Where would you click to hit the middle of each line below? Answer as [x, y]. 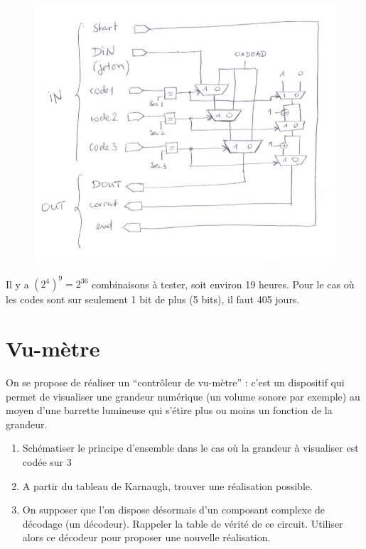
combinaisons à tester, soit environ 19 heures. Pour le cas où [223, 284]
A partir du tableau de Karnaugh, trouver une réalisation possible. [167, 485]
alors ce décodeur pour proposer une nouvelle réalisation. [146, 537]
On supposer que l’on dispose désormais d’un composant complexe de [174, 510]
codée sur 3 [47, 462]
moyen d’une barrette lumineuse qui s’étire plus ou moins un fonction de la [169, 410]
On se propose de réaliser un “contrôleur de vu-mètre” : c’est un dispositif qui [175, 382]
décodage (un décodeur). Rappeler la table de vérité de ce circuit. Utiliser [183, 523]
